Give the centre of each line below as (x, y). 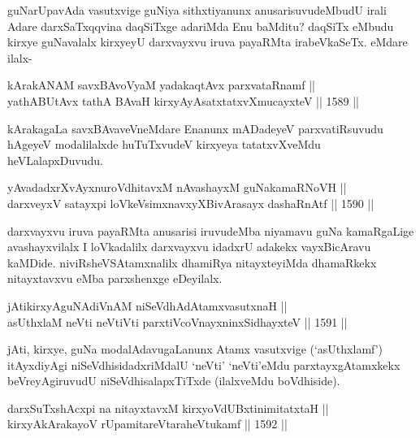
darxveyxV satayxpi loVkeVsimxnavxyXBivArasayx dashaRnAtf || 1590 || (191, 203)
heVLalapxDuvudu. (55, 160)
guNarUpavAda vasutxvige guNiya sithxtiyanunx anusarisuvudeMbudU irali (197, 10)
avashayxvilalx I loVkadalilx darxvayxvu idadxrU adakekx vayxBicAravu (189, 247)
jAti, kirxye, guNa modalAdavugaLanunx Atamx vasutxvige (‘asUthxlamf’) (195, 349)
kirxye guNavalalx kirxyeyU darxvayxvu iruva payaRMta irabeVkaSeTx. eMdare (208, 42)
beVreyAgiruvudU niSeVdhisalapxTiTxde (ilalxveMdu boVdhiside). (174, 381)
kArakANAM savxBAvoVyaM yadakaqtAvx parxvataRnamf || (161, 85)
